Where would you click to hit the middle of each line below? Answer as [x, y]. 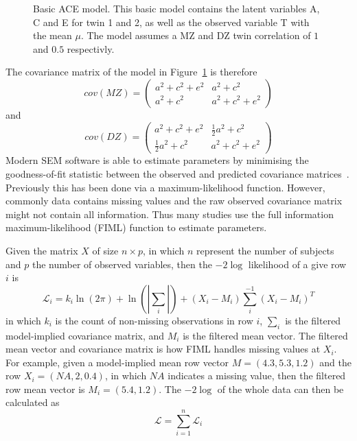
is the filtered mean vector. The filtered [265, 335]
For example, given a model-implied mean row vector [117, 362]
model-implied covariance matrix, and [85, 335]
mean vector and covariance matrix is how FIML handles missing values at [163, 349]
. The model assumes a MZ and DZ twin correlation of [196, 35]
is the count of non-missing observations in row [154, 320]
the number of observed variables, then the [122, 264]
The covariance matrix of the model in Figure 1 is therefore [131, 72]
